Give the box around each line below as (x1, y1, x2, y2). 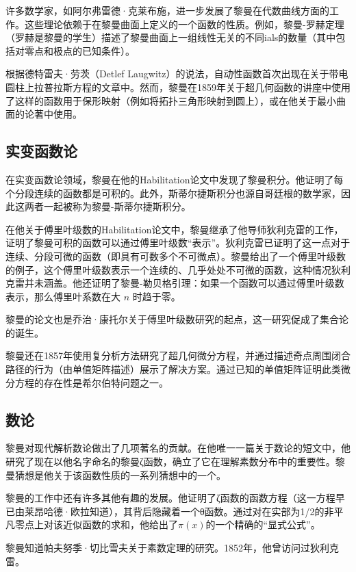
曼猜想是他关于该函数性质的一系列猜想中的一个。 (5, 467, 226, 482)
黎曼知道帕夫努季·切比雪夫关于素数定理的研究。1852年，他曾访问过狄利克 (5, 541, 339, 555)
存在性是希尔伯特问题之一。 (43, 375, 168, 389)
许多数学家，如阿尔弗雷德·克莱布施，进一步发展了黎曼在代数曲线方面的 (5, 3, 329, 17)
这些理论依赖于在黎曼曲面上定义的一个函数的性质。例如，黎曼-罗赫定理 (24, 16, 344, 31)
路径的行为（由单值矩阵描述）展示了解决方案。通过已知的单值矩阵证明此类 (5, 362, 341, 376)
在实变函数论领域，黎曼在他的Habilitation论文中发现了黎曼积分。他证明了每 (5, 172, 344, 186)
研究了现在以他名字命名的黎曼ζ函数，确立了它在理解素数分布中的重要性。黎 (5, 454, 345, 469)
